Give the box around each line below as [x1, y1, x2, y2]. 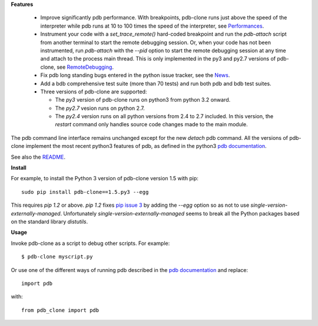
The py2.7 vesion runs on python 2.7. [55, 105, 145, 112]
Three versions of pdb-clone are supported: [40, 88, 147, 95]
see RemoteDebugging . [57, 63, 114, 70]
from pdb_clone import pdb [21, 307, 100, 314]
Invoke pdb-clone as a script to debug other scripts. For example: [11, 240, 170, 247]
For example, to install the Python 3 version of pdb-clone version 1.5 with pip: [11, 175, 198, 182]
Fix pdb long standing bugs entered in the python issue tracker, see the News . [40, 72, 230, 79]
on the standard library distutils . [11, 218, 88, 225]
